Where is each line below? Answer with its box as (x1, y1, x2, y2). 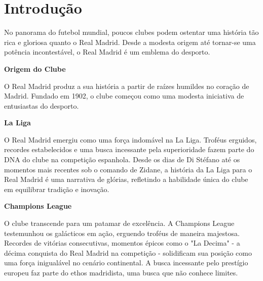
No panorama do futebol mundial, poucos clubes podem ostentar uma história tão (4, 27, 259, 37)
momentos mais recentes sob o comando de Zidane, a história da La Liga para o (4, 164, 252, 174)
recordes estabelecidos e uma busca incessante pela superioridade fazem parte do (4, 144, 254, 155)
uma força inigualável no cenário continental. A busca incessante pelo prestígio (4, 257, 248, 268)
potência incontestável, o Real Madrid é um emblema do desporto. (4, 46, 210, 57)
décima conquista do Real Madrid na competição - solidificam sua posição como (4, 247, 252, 258)
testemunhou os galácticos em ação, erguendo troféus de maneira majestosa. (4, 227, 240, 238)
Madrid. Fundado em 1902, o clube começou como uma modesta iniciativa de (4, 90, 244, 101)
